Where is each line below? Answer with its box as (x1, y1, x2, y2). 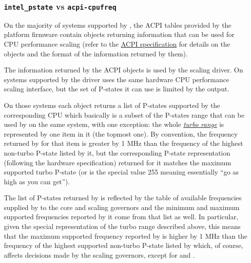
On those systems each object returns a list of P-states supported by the (4, 100, 220, 110)
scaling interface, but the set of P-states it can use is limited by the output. (4, 84, 230, 94)
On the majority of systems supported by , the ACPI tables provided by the (4, 19, 232, 30)
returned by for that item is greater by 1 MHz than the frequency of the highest (4, 138, 243, 148)
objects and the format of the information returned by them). (4, 48, 188, 58)
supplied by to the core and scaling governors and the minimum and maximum (4, 202, 240, 212)
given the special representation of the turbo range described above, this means (4, 221, 241, 231)
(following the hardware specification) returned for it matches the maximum (4, 157, 232, 167)
